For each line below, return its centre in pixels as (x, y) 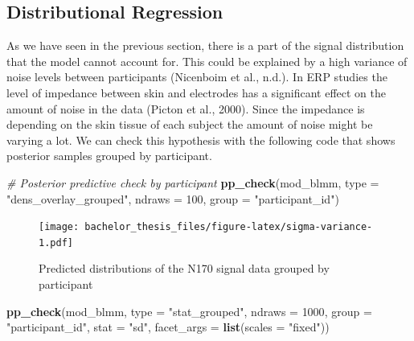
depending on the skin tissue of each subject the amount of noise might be (190, 124)
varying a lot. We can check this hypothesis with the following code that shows (201, 140)
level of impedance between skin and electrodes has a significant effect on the (197, 92)
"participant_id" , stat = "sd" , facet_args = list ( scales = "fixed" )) (168, 327)
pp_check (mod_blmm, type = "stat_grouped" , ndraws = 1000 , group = (189, 311)
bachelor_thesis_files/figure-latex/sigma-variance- (229, 227)
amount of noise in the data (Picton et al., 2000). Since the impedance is (186, 108)
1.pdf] (56, 242)
